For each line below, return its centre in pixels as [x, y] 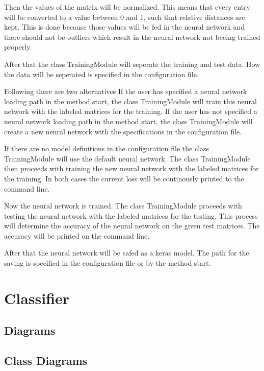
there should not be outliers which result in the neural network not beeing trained [132, 37]
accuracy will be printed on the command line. [77, 235]
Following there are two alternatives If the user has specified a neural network [126, 91]
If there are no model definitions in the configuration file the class [107, 148]
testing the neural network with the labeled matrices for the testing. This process [131, 215]
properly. [18, 47]
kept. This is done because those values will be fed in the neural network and [125, 27]
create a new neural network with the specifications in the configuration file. [123, 131]
